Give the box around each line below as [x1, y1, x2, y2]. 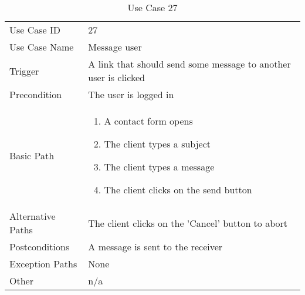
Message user [88, 40, 142, 53]
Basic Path [9, 148, 55, 162]
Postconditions [9, 240, 70, 253]
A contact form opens [104, 114, 193, 128]
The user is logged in [88, 88, 174, 101]
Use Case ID [9, 23, 61, 36]
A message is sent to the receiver [88, 240, 223, 253]
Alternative [9, 209, 56, 223]
